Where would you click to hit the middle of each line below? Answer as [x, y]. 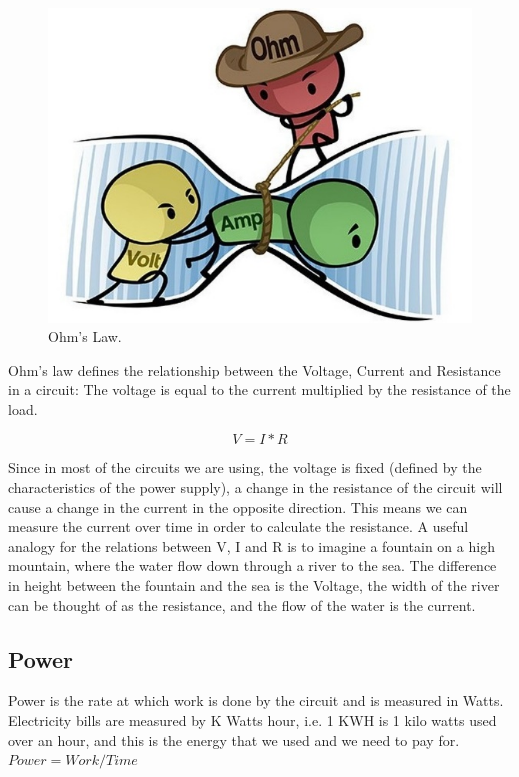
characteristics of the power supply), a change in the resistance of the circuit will [255, 487]
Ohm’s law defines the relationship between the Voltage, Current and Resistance [254, 369]
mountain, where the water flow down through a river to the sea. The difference [252, 565]
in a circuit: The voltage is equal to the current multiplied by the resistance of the [259, 389]
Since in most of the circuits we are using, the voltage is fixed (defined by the [245, 467]
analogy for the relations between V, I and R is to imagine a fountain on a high [251, 545]
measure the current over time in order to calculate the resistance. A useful [238, 526]
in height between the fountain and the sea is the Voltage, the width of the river [254, 585]
